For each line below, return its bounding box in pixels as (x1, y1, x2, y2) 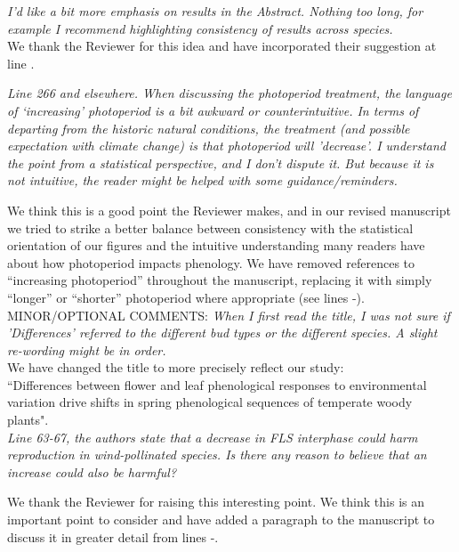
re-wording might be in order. (7, 340, 166, 359)
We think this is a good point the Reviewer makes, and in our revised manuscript (7, 200, 451, 219)
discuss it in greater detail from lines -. (7, 527, 219, 546)
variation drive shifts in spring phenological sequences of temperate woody (7, 393, 413, 411)
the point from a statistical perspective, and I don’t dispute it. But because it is (7, 153, 434, 172)
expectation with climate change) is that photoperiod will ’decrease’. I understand (7, 136, 446, 155)
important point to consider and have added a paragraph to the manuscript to (7, 510, 435, 529)
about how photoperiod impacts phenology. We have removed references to (7, 253, 415, 272)
